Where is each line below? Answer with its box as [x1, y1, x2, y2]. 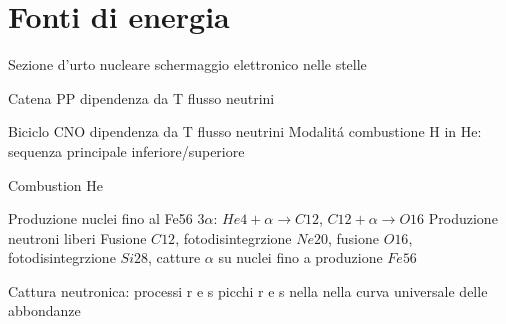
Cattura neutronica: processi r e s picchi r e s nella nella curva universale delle [8, 280, 488, 301]
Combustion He [8, 174, 103, 195]
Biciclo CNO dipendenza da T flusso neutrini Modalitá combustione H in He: [8, 121, 482, 142]
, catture [147, 247, 201, 268]
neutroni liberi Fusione [8, 227, 147, 248]
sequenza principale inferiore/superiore [8, 140, 245, 161]
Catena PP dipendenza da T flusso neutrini [8, 87, 275, 108]
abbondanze [8, 300, 81, 321]
